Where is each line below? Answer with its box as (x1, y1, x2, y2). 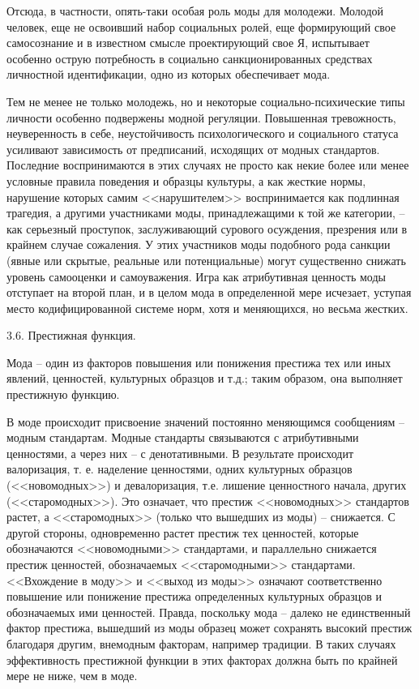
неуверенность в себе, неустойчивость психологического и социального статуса (6, 125, 399, 142)
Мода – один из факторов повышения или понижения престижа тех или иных (6, 353, 391, 370)
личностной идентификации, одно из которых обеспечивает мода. (6, 66, 331, 83)
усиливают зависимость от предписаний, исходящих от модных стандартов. (6, 140, 380, 157)
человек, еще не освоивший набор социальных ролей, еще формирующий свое (6, 18, 396, 35)
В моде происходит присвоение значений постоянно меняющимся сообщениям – (6, 413, 404, 430)
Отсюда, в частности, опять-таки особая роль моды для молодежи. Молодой (6, 2, 384, 19)
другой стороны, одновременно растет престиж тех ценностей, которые (6, 524, 359, 541)
